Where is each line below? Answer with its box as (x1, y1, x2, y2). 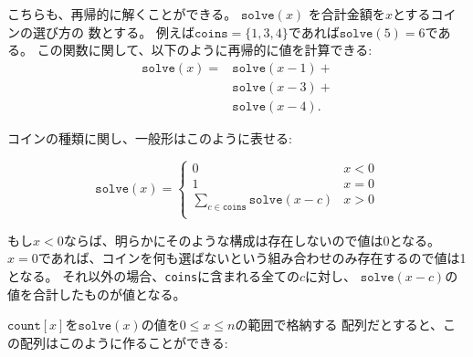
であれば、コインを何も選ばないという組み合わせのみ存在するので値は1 (37, 248, 467, 268)
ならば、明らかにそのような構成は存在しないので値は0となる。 (63, 230, 440, 249)
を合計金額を (308, 5, 385, 23)
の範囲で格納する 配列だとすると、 (235, 315, 444, 334)
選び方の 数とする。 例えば (32, 22, 194, 41)
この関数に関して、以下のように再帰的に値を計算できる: (37, 40, 373, 59)
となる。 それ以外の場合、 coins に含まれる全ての (7, 267, 300, 286)
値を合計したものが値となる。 (7, 284, 186, 303)
